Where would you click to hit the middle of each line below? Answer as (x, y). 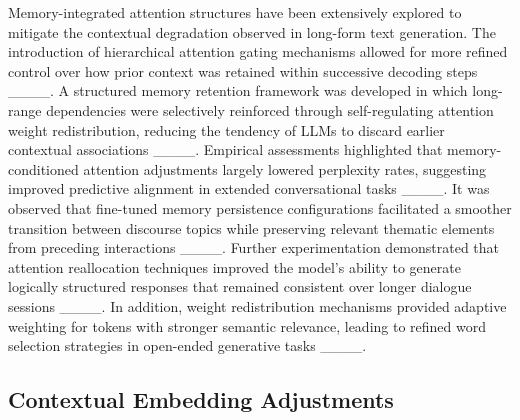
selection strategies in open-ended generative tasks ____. (187, 345)
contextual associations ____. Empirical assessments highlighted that (225, 149)
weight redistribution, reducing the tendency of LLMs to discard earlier (226, 129)
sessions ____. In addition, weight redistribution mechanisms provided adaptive (257, 305)
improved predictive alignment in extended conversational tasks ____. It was (249, 188)
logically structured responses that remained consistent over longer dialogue (240, 286)
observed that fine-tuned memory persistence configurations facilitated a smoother (260, 207)
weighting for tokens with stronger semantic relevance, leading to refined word (247, 325)
